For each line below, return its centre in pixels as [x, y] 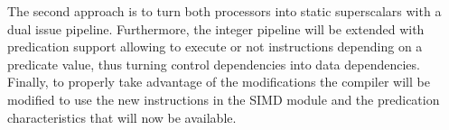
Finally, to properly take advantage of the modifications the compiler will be [219, 82]
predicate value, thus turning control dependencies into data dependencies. [214, 64]
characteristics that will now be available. [122, 117]
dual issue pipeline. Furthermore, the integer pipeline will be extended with [216, 28]
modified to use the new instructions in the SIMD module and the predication [224, 99]
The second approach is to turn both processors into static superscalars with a [224, 11]
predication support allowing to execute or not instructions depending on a [215, 46]
